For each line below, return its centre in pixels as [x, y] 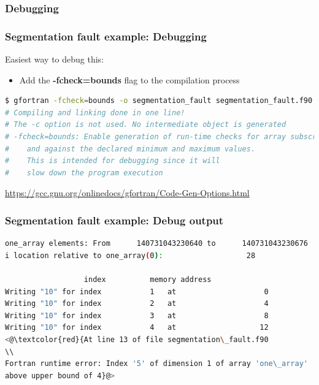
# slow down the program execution [84, 173]
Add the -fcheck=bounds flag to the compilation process [129, 79]
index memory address [148, 280]
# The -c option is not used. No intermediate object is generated [146, 125]
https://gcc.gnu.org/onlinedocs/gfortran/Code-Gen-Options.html [127, 193]
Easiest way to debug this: [55, 59]
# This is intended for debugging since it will [113, 161]
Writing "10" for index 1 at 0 [137, 292]
